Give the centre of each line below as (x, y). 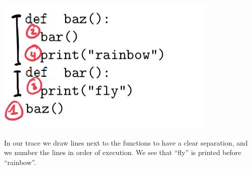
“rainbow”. (20, 162)
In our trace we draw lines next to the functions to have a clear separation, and (126, 142)
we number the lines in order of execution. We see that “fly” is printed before (123, 152)
